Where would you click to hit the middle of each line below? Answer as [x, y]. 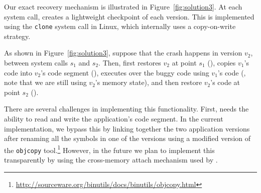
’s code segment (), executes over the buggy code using [125, 72]
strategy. [17, 36]
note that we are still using [45, 82]
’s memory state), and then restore [149, 82]
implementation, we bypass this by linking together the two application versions [127, 128]
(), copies [222, 63]
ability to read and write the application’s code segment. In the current [114, 118]
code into [18, 72]
